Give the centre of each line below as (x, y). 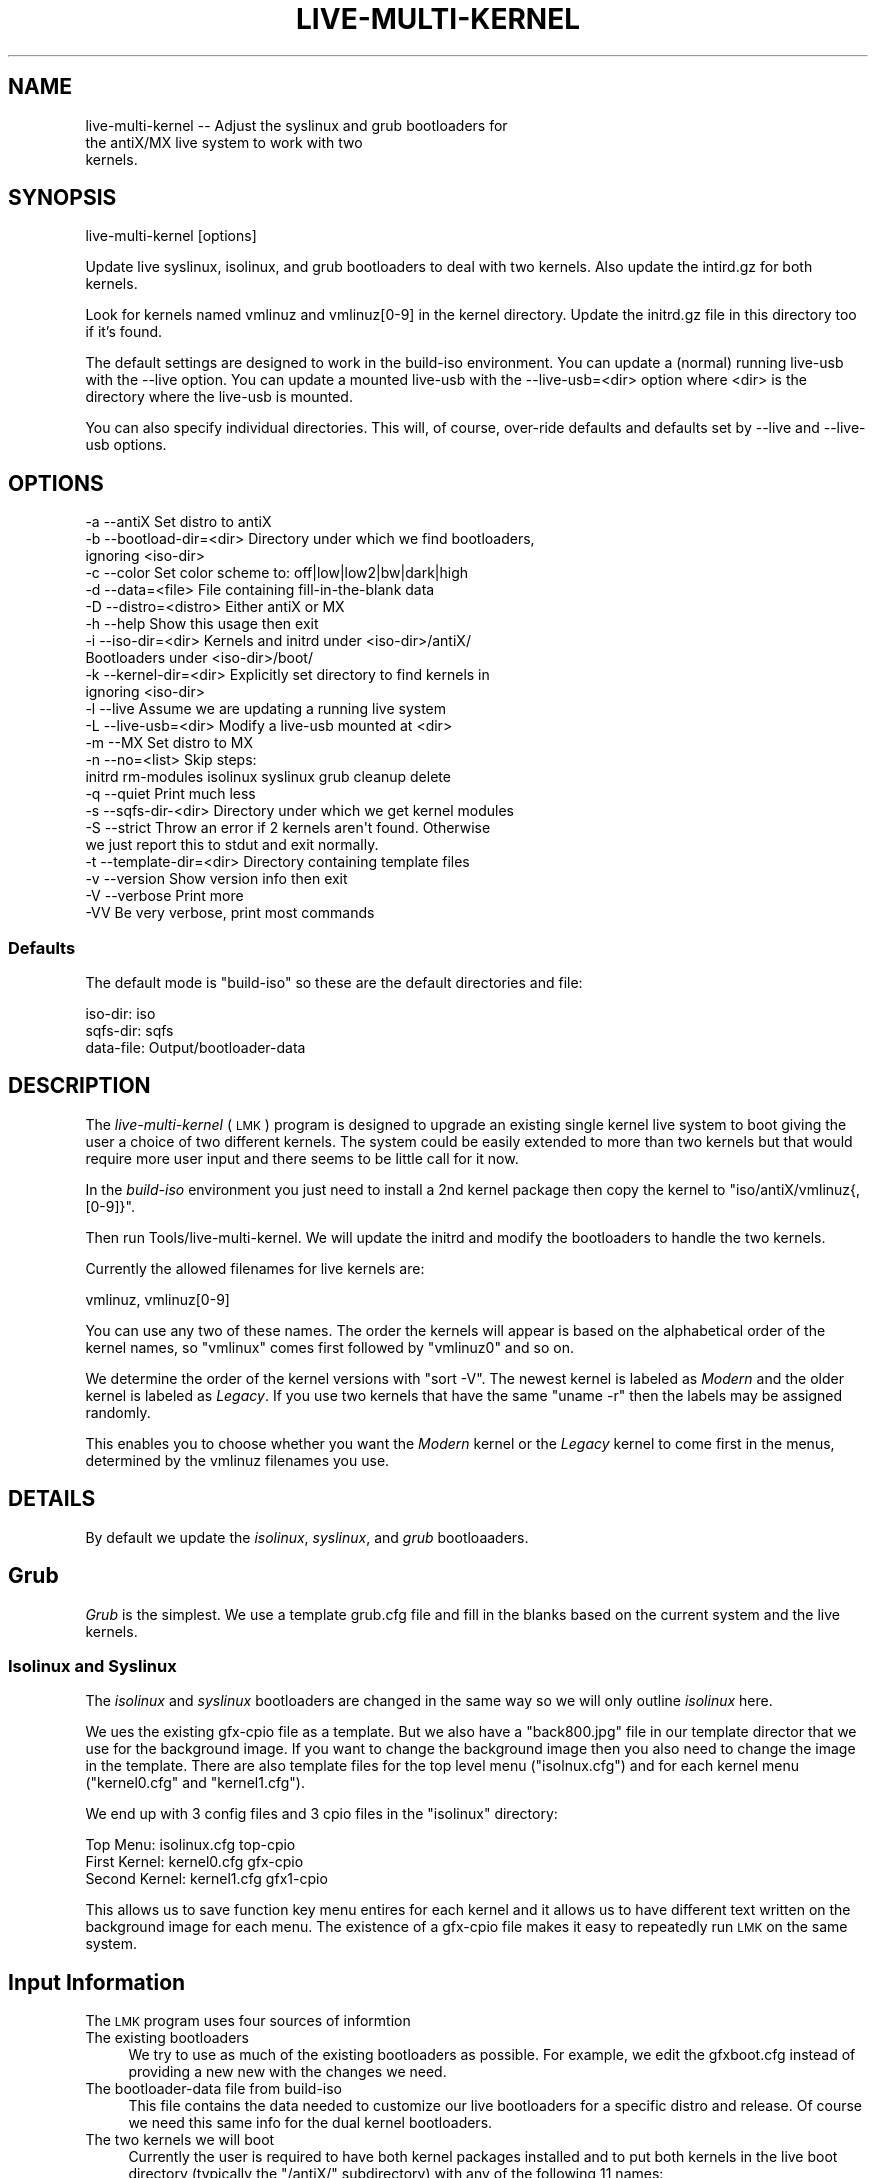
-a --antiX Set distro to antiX (178, 522)
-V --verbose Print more (164, 896)
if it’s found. (124, 332)
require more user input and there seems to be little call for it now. (302, 1158)
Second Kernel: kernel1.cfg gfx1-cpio (206, 1879)
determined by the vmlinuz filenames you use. (237, 1460)
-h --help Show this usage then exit (202, 624)
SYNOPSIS (62, 198)
